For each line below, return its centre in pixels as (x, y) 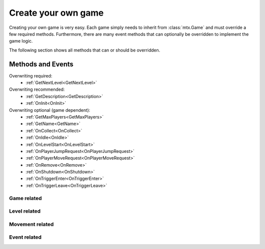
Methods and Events (41, 64)
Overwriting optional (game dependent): (50, 110)
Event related (25, 237)
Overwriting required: (31, 75)
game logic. (21, 41)
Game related (26, 198)
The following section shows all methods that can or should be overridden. (85, 50)
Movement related (31, 224)
